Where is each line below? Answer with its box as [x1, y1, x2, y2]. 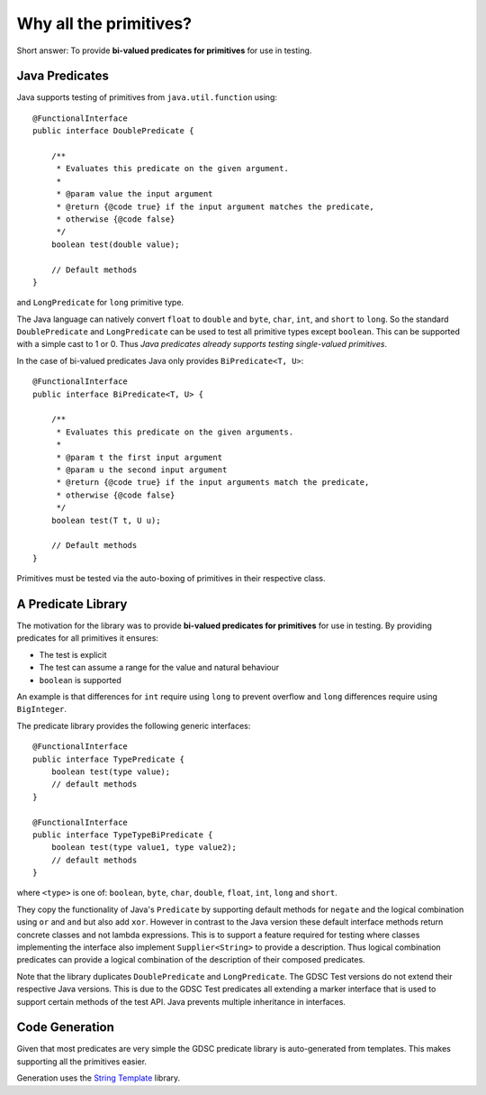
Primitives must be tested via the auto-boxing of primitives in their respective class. [16, 573, 326, 584]
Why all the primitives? [16, 14, 193, 33]
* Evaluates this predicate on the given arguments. [56, 426, 294, 437]
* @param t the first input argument [56, 452, 223, 462]
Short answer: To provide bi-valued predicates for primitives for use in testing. [16, 45, 312, 56]
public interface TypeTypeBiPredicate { [32, 829, 213, 840]
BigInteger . [16, 704, 67, 715]
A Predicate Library [16, 596, 128, 612]
